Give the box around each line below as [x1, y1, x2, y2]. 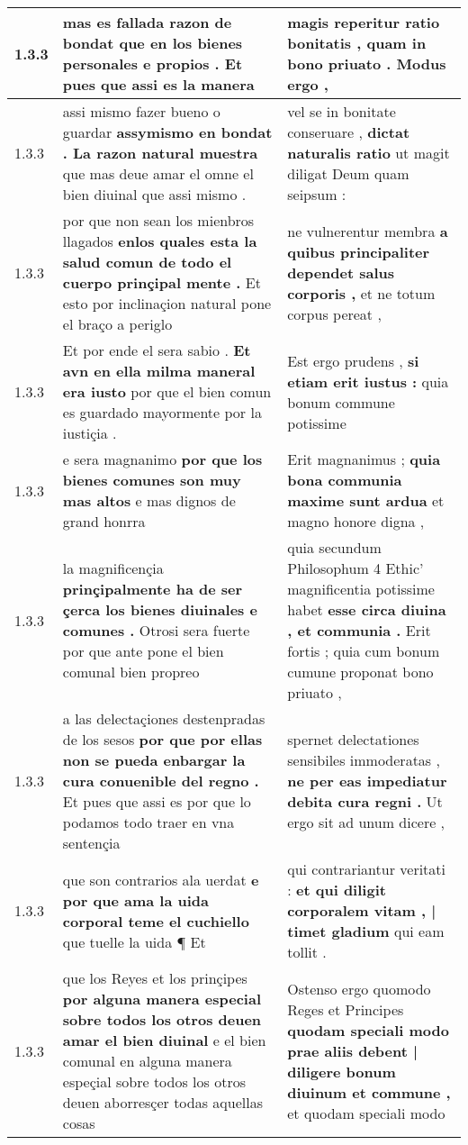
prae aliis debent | [287, 1040, 418, 1061]
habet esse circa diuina [287, 599, 446, 620]
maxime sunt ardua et [287, 490, 445, 511]
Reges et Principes [287, 998, 404, 1020]
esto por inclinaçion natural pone [62, 293, 272, 314]
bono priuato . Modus [287, 53, 446, 74]
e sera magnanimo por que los [62, 449, 263, 469]
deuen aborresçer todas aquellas [62, 1092, 263, 1113]
